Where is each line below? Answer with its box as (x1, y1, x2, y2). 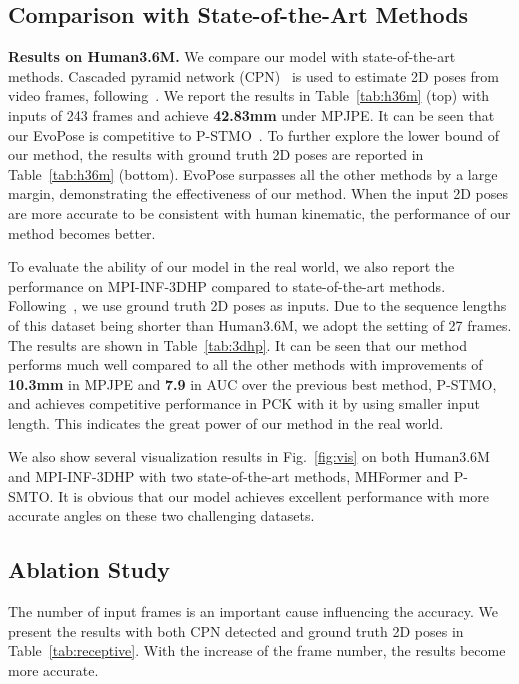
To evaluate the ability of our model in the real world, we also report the (8, 256, 455, 277)
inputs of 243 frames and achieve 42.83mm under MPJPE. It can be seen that (8, 104, 495, 125)
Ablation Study (8, 554, 171, 585)
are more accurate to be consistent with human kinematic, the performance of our (8, 202, 511, 223)
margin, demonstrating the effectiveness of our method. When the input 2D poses (8, 183, 509, 204)
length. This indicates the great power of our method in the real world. (8, 412, 444, 433)
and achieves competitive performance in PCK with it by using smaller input (8, 393, 480, 414)
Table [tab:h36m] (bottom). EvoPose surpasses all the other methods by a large (8, 163, 498, 184)
